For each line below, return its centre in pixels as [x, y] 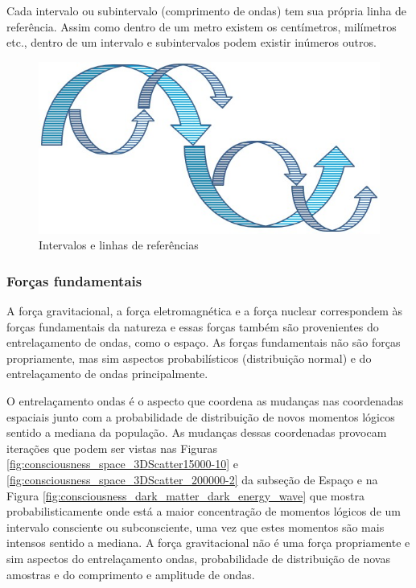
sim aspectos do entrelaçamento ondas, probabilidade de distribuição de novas [198, 558]
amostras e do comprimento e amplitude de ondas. [131, 574]
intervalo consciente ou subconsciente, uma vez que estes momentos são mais [196, 526]
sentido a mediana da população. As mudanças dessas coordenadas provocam [197, 432]
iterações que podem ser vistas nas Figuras [112, 448]
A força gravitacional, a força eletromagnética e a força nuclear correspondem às [204, 311]
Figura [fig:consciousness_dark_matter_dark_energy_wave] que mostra [185, 495]
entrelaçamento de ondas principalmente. [107, 374]
